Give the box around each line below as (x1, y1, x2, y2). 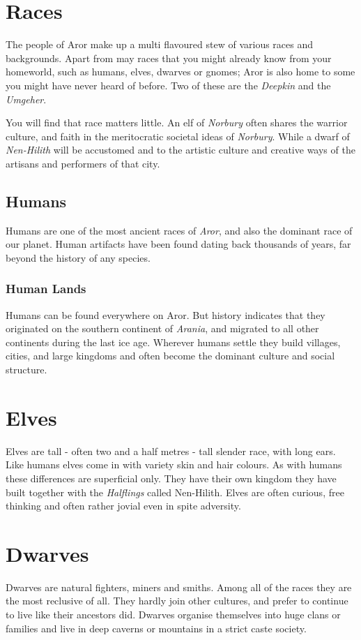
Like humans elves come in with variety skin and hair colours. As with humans (6, 457, 342, 472)
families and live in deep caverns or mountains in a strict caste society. (6, 620, 307, 635)
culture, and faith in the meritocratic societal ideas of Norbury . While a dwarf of (6, 128, 350, 143)
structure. (6, 362, 47, 377)
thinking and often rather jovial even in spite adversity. (6, 498, 241, 513)
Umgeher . (6, 91, 47, 106)
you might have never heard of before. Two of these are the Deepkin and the (6, 77, 331, 92)
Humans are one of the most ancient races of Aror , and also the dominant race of (6, 223, 353, 237)
